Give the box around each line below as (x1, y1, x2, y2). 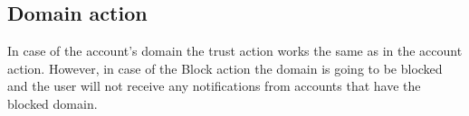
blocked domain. (7, 94, 98, 112)
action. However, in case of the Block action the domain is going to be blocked (7, 58, 443, 77)
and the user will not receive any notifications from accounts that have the (7, 76, 421, 95)
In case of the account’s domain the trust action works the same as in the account (7, 41, 463, 60)
